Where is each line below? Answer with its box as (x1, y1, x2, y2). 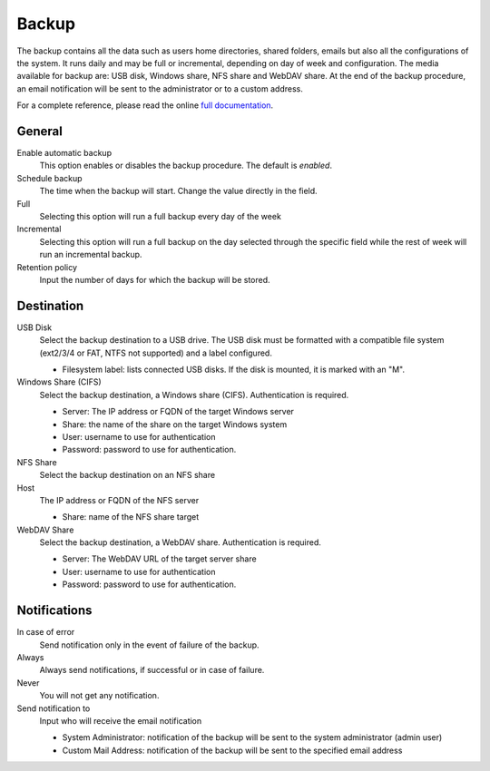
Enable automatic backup (16, 148, 113, 159)
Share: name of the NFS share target (62, 512, 200, 522)
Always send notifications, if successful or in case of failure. (39, 665, 265, 676)
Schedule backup (16, 172, 83, 183)
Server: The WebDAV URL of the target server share (62, 553, 258, 564)
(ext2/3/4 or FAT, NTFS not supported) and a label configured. (39, 347, 272, 358)
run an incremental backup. (39, 249, 142, 260)
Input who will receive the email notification (39, 715, 202, 726)
